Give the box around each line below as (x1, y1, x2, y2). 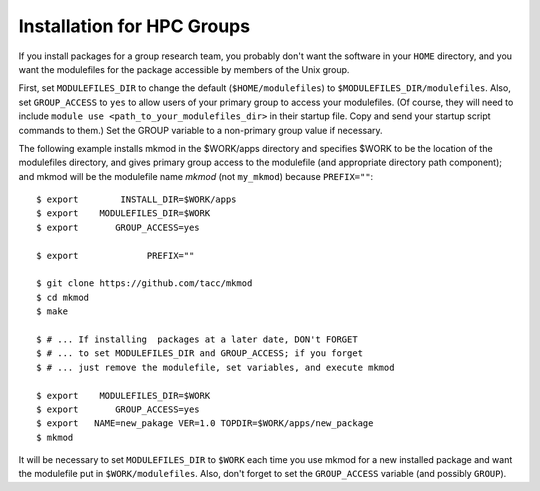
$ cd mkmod (36, 291, 90, 303)
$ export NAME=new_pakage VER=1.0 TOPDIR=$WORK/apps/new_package (36, 418, 374, 429)
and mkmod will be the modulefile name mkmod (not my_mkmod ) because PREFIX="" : (18, 170, 374, 182)
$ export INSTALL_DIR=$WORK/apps (36, 194, 237, 205)
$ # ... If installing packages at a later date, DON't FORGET (36, 333, 359, 345)
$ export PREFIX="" (36, 250, 195, 261)
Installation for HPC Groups (18, 15, 250, 37)
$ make (36, 306, 69, 317)
